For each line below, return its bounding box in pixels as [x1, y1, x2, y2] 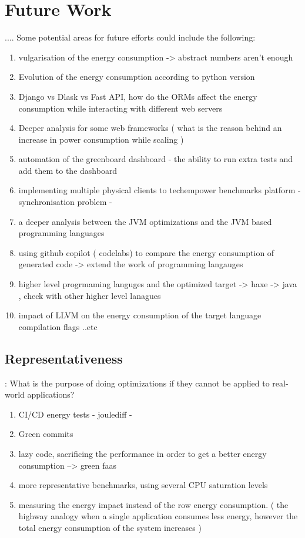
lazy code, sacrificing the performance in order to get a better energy [18, 447, 267, 459]
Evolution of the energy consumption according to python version [18, 70, 255, 83]
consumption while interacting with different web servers [18, 102, 223, 114]
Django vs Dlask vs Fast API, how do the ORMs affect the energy [18, 90, 257, 102]
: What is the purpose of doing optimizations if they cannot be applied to [5, 376, 270, 389]
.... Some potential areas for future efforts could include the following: [5, 31, 256, 43]
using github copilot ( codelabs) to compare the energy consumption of [18, 246, 274, 258]
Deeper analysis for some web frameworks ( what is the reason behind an [18, 122, 282, 134]
